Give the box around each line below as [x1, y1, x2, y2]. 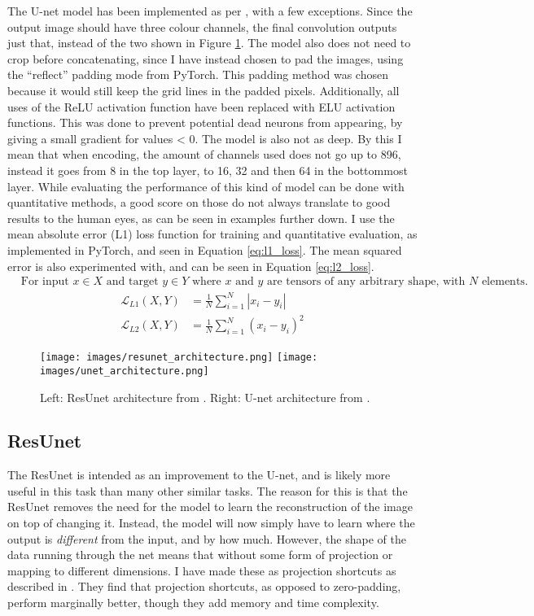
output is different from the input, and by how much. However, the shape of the [7, 530, 406, 547]
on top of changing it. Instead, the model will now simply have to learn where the [7, 514, 415, 531]
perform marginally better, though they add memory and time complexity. [7, 594, 379, 611]
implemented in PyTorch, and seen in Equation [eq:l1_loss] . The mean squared [7, 241, 402, 258]
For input [20, 276, 69, 288]
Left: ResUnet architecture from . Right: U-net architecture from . [40, 388, 370, 405]
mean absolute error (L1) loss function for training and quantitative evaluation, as [7, 225, 418, 242]
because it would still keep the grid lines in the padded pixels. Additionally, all [7, 81, 400, 98]
